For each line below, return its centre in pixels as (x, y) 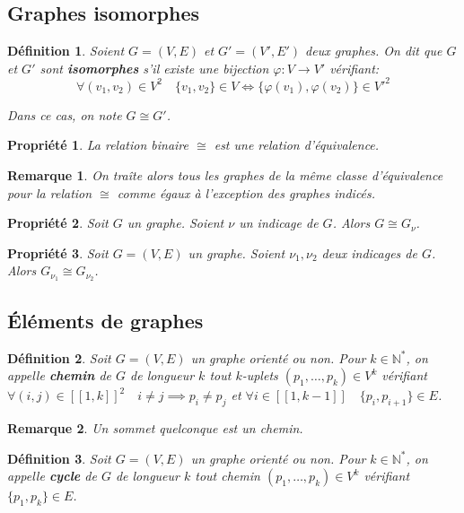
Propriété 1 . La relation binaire (98, 145)
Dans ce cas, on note (65, 114)
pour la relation (50, 192)
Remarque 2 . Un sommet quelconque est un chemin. (155, 427)
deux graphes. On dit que (374, 51)
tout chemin (228, 476)
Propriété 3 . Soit (58, 252)
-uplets (260, 375)
